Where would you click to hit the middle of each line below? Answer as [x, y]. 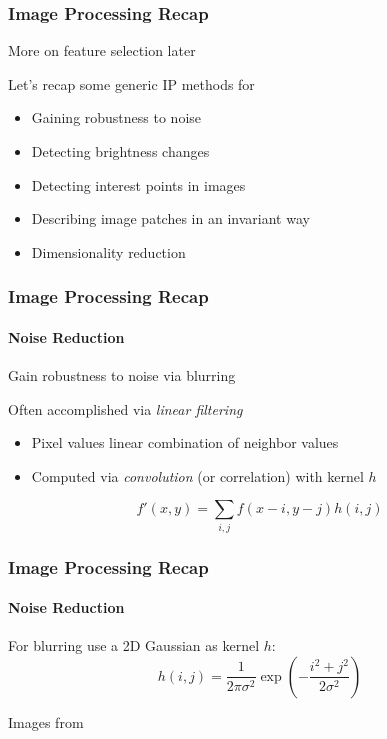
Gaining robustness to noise [116, 117]
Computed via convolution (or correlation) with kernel [197, 475]
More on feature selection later [102, 50]
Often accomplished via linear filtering [125, 408]
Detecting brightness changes [120, 151]
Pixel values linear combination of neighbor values [185, 442]
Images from [46, 721]
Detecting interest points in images [138, 184]
